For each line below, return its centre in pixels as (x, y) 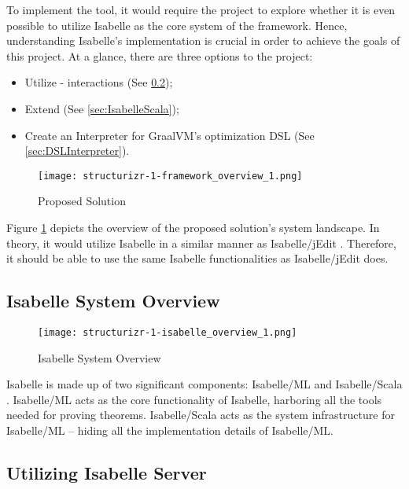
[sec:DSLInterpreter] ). (77, 151)
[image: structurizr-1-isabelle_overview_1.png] (168, 332)
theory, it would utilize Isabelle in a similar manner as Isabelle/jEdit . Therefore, (201, 243)
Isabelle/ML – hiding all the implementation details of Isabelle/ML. (170, 430)
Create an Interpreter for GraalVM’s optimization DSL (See (169, 135)
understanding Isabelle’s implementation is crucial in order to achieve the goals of (203, 40)
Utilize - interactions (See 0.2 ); (99, 82)
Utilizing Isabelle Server (107, 472)
